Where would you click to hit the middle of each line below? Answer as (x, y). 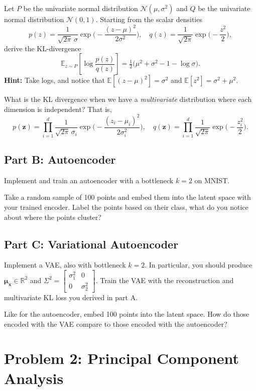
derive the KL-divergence (43, 48)
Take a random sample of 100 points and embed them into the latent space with (127, 197)
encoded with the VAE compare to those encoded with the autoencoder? (116, 323)
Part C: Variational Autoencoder (91, 244)
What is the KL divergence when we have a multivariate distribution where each (128, 99)
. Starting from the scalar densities (149, 19)
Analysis (34, 378)
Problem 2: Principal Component (122, 358)
